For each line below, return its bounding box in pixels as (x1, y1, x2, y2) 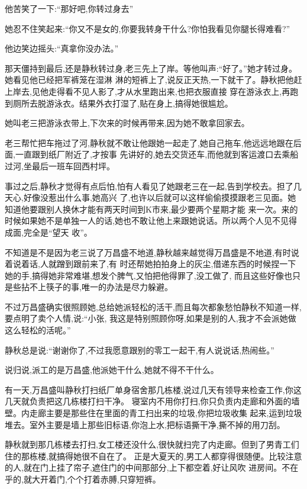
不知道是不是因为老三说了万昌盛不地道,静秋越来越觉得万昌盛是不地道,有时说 (5, 246, 299, 258)
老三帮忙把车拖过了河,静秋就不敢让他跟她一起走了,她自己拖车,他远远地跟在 (5, 136, 293, 149)
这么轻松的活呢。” (5, 324, 71, 336)
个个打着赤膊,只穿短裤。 (67, 473, 161, 485)
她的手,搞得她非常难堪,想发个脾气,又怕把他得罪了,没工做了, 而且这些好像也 (5, 269, 293, 281)
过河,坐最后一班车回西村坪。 (5, 159, 115, 172)
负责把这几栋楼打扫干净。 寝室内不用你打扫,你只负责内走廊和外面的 (29, 395, 292, 407)
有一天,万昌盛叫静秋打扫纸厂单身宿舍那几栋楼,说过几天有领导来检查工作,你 (5, 383, 293, 395)
